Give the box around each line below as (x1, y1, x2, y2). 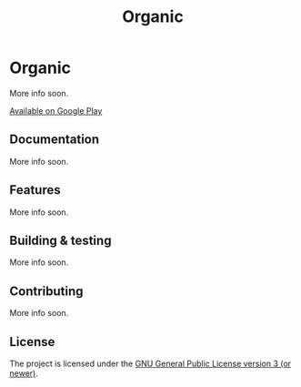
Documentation (9, 132, 100, 148)
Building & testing (9, 232, 112, 248)
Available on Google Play (9, 105, 103, 116)
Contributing (9, 283, 84, 299)
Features (9, 182, 61, 198)
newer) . (9, 368, 38, 379)
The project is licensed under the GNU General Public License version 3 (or (9, 358, 292, 369)
